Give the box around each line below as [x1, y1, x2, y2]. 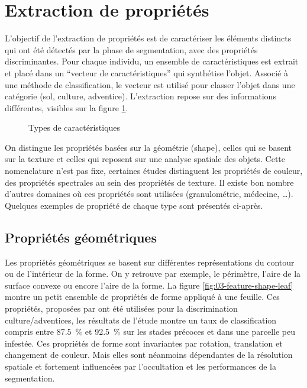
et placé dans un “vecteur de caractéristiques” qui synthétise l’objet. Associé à [5, 66, 288, 79]
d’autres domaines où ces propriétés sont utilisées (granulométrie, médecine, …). [5, 187, 293, 200]
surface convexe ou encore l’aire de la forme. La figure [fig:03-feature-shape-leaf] [5, 279, 293, 291]
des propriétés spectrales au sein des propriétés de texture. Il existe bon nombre [5, 176, 294, 188]
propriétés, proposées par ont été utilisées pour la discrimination [5, 302, 238, 315]
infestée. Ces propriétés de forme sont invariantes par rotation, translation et [5, 337, 283, 349]
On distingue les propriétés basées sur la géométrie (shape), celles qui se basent [5, 141, 292, 153]
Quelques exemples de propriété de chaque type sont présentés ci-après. [5, 199, 263, 211]
